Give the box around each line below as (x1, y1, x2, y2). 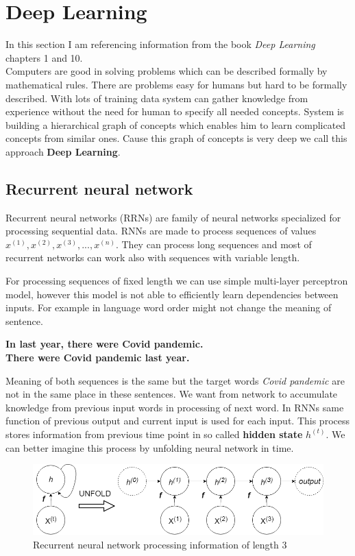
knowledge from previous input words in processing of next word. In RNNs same (5, 400, 344, 414)
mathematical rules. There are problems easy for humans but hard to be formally (5, 77, 347, 91)
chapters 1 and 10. (5, 50, 83, 64)
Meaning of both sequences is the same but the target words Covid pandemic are (5, 373, 345, 387)
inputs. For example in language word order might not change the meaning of (5, 300, 332, 315)
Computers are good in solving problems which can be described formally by (5, 64, 328, 78)
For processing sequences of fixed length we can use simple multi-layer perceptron (5, 274, 348, 288)
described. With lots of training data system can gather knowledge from (5, 90, 308, 105)
